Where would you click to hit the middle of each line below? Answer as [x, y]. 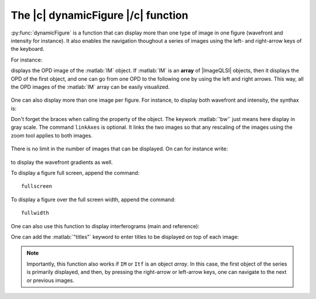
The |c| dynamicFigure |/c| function [99, 15]
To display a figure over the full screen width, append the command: [93, 200]
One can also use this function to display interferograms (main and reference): [105, 226]
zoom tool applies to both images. [52, 135]
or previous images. [51, 280]
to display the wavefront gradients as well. [62, 162]
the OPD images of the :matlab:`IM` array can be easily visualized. [90, 87]
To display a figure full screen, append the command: [75, 173]
